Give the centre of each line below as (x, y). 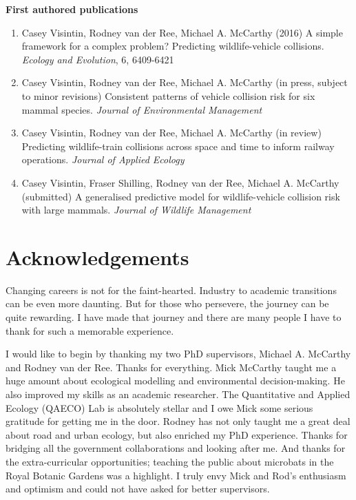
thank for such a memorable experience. (90, 330)
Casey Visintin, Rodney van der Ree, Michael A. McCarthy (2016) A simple (182, 32)
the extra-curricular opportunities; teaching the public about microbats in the (170, 461)
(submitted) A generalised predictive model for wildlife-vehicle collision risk (181, 196)
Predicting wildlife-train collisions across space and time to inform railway (178, 146)
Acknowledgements (97, 257)
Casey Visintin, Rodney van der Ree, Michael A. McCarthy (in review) (171, 133)
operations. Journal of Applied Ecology (103, 159)
